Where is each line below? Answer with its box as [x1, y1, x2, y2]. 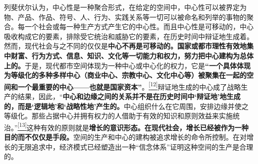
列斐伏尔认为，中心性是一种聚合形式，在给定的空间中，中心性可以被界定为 [4, 2, 247, 12]
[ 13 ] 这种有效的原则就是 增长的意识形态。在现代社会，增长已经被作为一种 [17, 120, 249, 132]
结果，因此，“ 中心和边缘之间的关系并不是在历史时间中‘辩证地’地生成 [17, 91, 241, 101]
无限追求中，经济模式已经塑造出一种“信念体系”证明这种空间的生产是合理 [17, 141, 254, 152]
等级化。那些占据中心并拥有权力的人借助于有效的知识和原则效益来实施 [4, 110, 233, 121]
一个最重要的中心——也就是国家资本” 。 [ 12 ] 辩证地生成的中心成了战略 [17, 80, 241, 92]
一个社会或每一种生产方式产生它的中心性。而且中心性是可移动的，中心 [24, 21, 254, 32]
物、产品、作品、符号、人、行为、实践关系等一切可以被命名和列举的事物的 [4, 11, 247, 22]
